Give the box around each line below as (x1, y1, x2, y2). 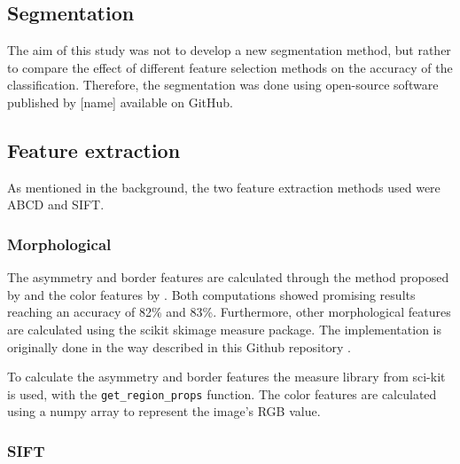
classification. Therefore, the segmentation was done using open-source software (7, 75, 439, 94)
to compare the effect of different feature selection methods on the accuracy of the (7, 58, 453, 76)
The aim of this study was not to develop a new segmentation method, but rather (7, 41, 451, 59)
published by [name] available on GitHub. (7, 92, 233, 111)
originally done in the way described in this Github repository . (7, 337, 351, 356)
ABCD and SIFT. (7, 195, 105, 214)
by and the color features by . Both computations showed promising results (7, 285, 416, 303)
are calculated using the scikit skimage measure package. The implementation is (7, 319, 442, 338)
